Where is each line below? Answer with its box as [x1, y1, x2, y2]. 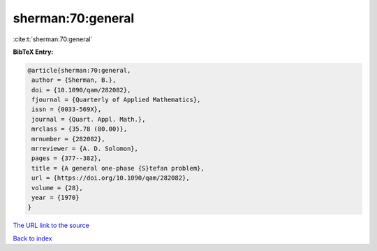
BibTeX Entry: [13, 48, 54, 56]
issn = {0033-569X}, [31, 106, 102, 113]
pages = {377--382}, [31, 155, 102, 162]
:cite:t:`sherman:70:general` [13, 35, 93, 43]
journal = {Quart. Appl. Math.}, [31, 115, 146, 123]
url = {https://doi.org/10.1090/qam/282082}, [31, 174, 190, 182]
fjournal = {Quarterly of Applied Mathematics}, [31, 96, 201, 104]
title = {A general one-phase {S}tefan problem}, [31, 164, 205, 172]
